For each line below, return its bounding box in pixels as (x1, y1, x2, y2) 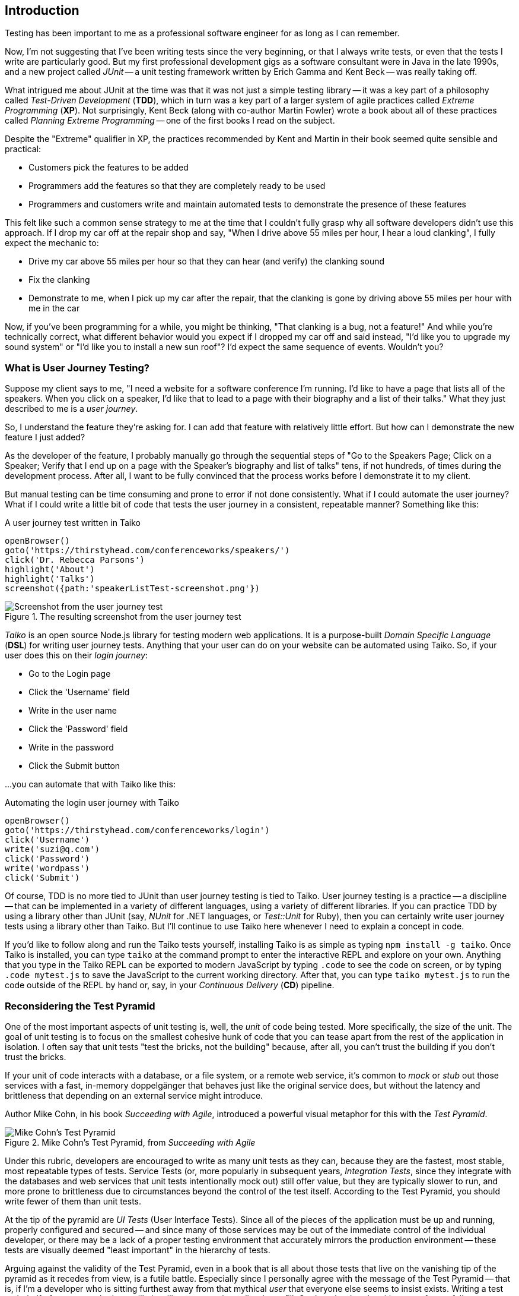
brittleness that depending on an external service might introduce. (5, 1090, 263, 1101)
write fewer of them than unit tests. (5, 1196, 142, 1206)
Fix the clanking (28, 275, 90, 285)
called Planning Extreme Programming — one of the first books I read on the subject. (5, 115, 335, 126)
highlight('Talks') (5, 574, 95, 584)
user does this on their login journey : (5, 650, 148, 661)
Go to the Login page (28, 669, 111, 679)
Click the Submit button (28, 761, 120, 771)
